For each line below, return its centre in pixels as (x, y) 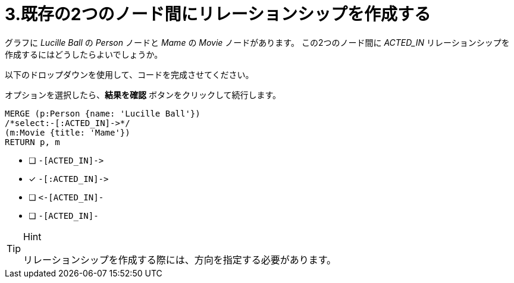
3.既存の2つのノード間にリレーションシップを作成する (218, 14)
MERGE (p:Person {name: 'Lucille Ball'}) (103, 113)
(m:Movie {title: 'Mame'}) (68, 132)
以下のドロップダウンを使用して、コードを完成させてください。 (129, 74)
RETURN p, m (32, 142)
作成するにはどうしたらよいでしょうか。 (84, 54)
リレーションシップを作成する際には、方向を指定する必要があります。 (180, 260)
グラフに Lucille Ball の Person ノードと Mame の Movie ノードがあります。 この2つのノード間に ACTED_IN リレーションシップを (257, 42)
